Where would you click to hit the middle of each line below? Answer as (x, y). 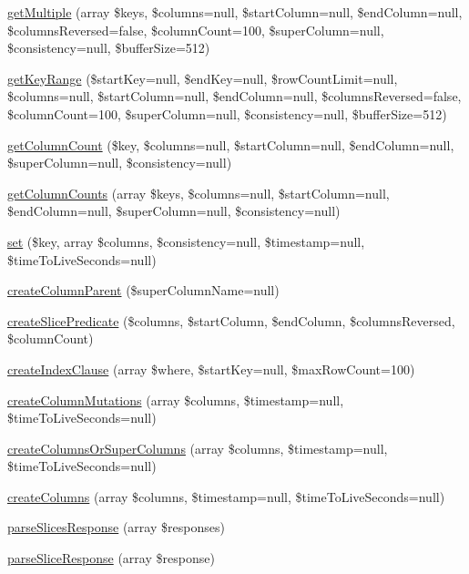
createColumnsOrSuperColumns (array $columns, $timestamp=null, (198, 448)
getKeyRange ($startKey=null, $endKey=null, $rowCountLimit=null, (203, 78)
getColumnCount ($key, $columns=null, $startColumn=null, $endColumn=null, (231, 144)
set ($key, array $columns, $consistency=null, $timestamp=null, (186, 241)
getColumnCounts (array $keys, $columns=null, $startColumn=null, (199, 193)
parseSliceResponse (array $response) (111, 558)
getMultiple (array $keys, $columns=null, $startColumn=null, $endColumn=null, (235, 12)
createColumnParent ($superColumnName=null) (143, 290)
